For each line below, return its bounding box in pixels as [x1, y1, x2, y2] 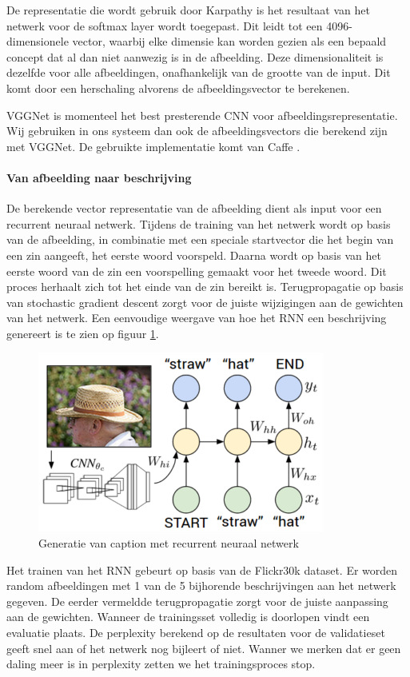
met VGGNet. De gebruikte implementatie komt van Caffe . [6, 137, 301, 154]
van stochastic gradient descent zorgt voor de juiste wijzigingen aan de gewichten [6, 293, 404, 310]
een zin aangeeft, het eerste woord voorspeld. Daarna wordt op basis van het [6, 246, 381, 263]
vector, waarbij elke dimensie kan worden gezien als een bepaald [72, 33, 387, 50]
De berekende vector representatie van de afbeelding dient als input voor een [6, 200, 382, 217]
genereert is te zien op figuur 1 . [6, 325, 159, 341]
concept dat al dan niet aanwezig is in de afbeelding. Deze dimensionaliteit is [6, 48, 384, 65]
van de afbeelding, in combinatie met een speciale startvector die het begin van [6, 231, 394, 248]
